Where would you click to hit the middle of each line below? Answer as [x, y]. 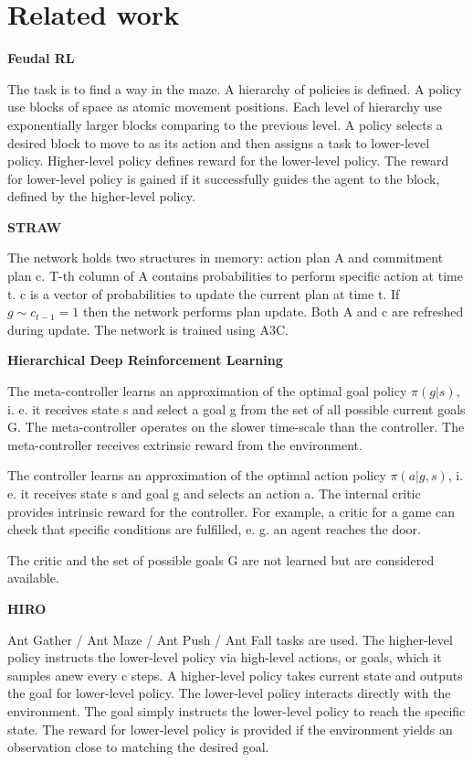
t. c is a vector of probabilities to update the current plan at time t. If [204, 293]
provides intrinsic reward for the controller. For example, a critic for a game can [231, 511]
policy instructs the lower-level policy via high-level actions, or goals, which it [225, 657]
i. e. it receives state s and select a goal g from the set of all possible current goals [236, 408]
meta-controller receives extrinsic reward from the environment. [185, 444]
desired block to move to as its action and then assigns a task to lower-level [219, 142]
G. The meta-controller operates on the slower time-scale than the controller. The [236, 427]
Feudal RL [41, 58]
